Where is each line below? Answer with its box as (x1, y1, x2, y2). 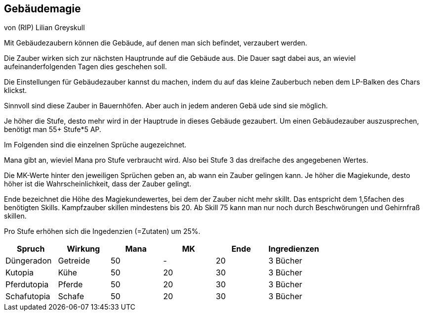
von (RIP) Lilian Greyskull (4, 23, 85, 32)
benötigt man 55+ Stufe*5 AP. (4, 125, 101, 134)
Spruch (17, 244, 45, 254)
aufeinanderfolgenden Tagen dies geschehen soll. (4, 62, 167, 71)
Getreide (58, 256, 90, 266)
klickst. (4, 86, 27, 95)
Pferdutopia (5, 279, 49, 290)
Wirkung (67, 244, 100, 254)
